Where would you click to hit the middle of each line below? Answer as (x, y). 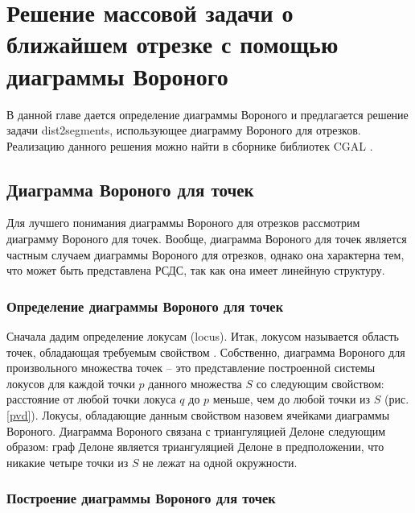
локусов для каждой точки (71, 383)
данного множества (195, 383)
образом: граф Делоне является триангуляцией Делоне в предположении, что (195, 447)
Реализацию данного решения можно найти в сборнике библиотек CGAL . (190, 145)
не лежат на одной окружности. (220, 462)
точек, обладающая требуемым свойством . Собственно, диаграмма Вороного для (206, 352)
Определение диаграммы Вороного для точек (145, 306)
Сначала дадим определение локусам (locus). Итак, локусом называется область (203, 336)
